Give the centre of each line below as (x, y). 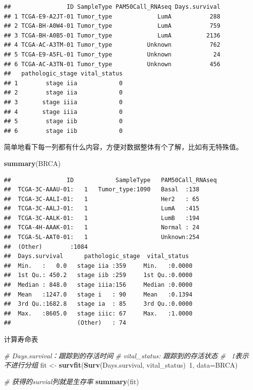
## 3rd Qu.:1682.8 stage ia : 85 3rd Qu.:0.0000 (98, 304)
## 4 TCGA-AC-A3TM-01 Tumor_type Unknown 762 (112, 45)
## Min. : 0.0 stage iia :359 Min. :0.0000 (98, 266)
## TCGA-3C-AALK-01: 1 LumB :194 (102, 218)
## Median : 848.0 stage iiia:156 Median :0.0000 (98, 285)
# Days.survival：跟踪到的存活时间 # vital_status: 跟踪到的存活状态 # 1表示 (126, 355)
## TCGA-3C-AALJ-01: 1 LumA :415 (102, 209)
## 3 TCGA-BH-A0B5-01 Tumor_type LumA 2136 (112, 35)
